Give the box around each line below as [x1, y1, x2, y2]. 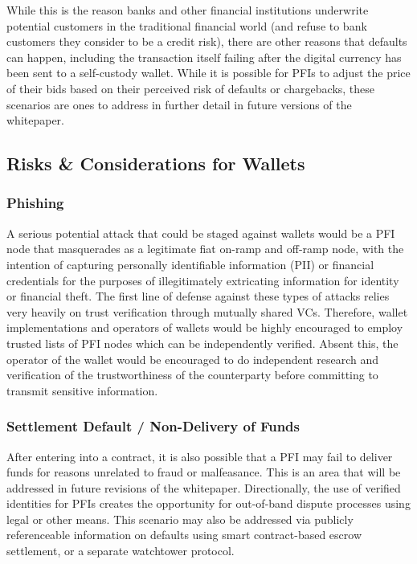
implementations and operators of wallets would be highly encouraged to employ [6, 319, 403, 336]
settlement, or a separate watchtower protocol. [6, 542, 235, 559]
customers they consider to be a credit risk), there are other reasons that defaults [6, 33, 407, 50]
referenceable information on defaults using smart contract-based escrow [6, 526, 362, 543]
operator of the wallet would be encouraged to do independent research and [6, 350, 379, 367]
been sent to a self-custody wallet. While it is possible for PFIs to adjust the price [6, 64, 411, 81]
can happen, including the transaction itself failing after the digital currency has [6, 48, 402, 65]
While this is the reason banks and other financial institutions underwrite [6, 2, 369, 18]
